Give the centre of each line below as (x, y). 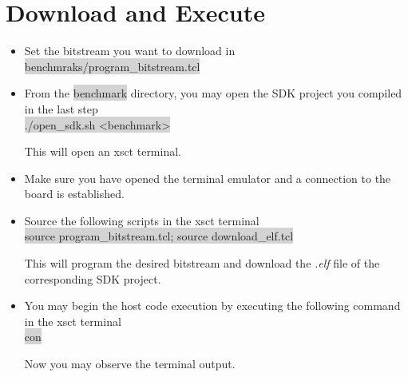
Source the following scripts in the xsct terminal (142, 220)
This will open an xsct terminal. (103, 151)
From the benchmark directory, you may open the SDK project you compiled (213, 93)
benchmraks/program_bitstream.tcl (112, 66)
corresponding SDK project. (93, 278)
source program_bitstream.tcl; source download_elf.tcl (159, 236)
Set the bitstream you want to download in (130, 51)
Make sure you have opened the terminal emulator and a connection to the (208, 178)
